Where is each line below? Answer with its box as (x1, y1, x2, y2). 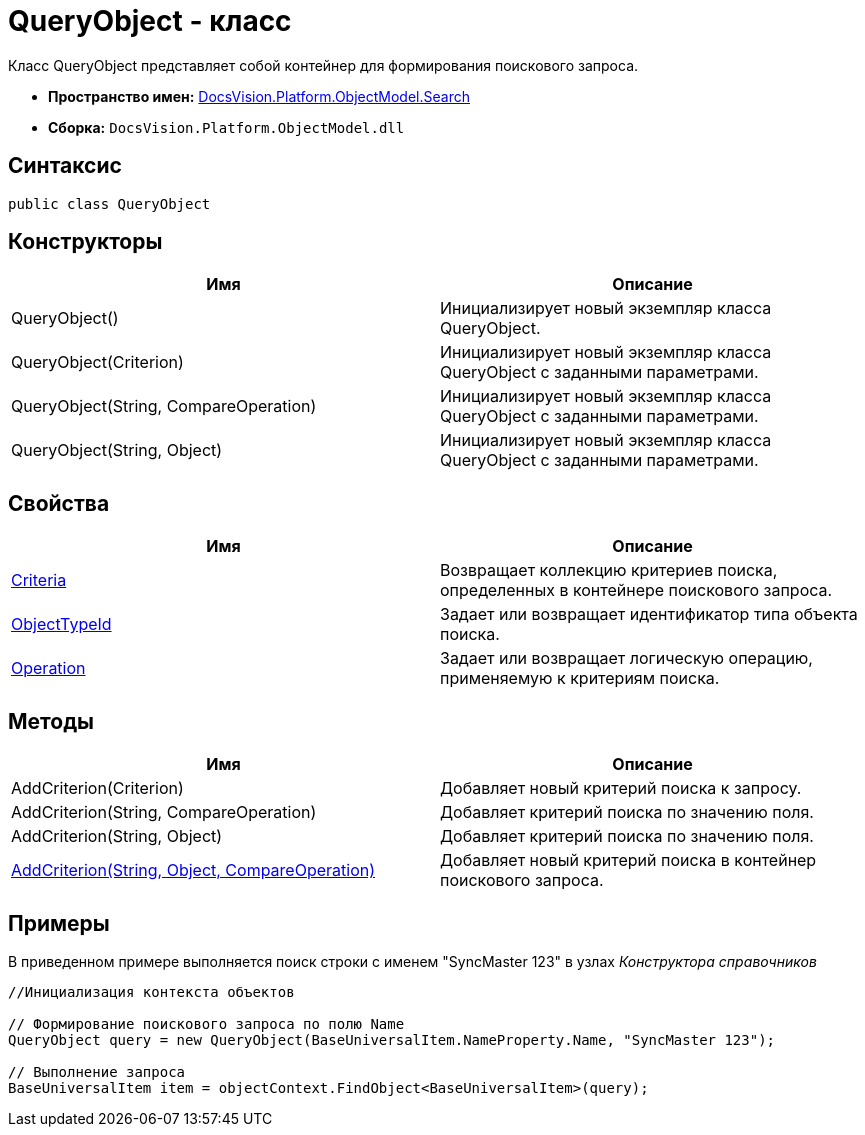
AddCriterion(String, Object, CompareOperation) (11, 860, 376, 881)
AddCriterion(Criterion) (11, 778, 184, 799)
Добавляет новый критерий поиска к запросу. (440, 778, 802, 799)
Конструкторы (8, 229, 163, 255)
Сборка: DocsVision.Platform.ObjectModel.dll (48, 118, 405, 136)
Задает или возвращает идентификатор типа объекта (440, 604, 858, 625)
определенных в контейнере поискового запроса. (440, 580, 833, 601)
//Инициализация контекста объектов (8, 983, 295, 1000)
